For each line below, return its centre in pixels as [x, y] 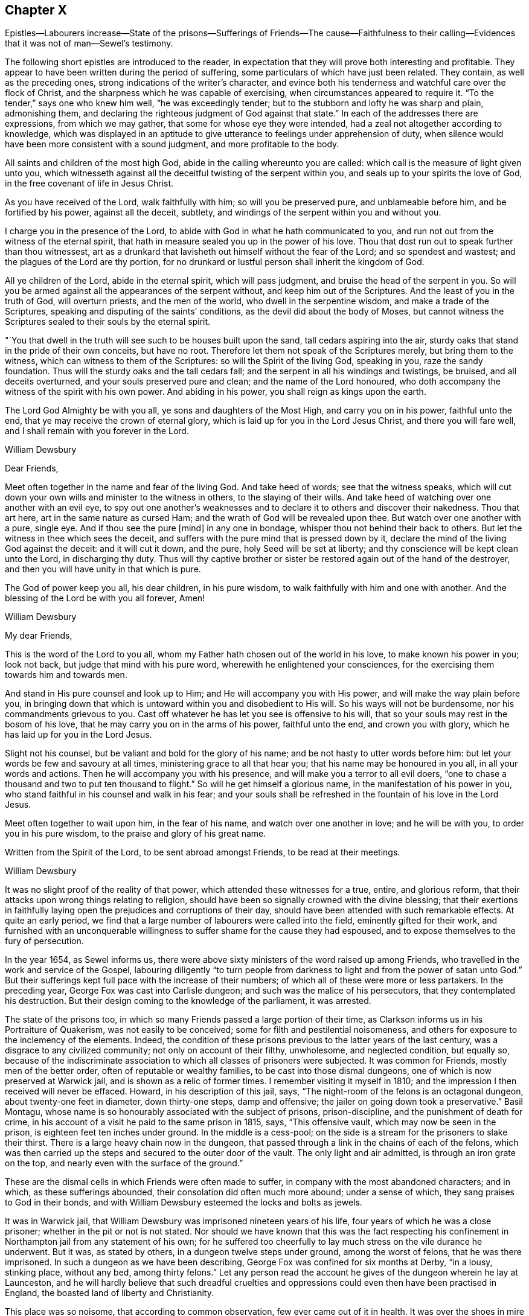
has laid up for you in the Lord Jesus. [79, 735]
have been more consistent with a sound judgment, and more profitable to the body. [172, 144]
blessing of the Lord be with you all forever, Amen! [105, 598]
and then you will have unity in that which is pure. [103, 569]
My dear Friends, [39, 636]
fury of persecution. [44, 941]
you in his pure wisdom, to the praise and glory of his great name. [136, 834]
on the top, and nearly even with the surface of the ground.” [124, 1163]
